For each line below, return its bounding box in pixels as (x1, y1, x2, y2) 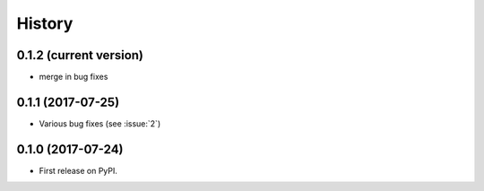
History (16, 13, 73, 33)
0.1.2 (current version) (16, 48, 143, 63)
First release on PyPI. (39, 165, 118, 176)
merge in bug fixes (39, 72, 108, 82)
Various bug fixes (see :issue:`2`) (39, 117, 161, 129)
